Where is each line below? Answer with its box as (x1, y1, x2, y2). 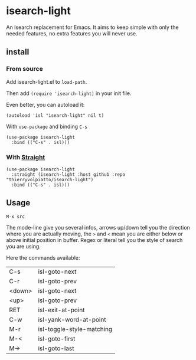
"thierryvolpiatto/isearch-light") (6, 176, 94, 182)
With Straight (6, 153, 45, 161)
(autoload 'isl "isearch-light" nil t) (6, 112, 104, 119)
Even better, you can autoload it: (6, 101, 85, 108)
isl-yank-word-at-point (38, 315, 106, 323)
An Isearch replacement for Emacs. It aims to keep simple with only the (6, 24, 179, 31)
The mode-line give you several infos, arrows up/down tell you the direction (6, 224, 190, 231)
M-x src (6, 214, 25, 220)
